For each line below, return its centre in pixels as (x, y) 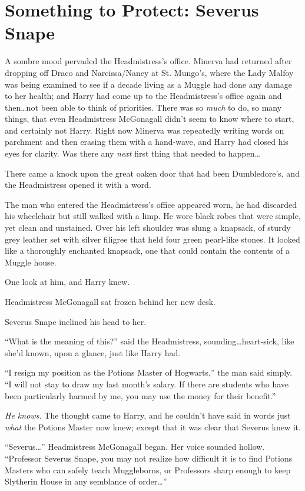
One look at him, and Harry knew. (67, 282)
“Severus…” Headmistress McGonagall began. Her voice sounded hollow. (135, 447)
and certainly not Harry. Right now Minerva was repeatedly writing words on (145, 130)
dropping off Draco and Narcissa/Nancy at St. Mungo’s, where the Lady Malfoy (149, 72)
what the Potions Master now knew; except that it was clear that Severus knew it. (153, 427)
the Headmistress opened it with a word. (78, 185)
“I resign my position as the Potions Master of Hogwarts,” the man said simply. (149, 372)
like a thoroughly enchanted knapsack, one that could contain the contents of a (147, 251)
